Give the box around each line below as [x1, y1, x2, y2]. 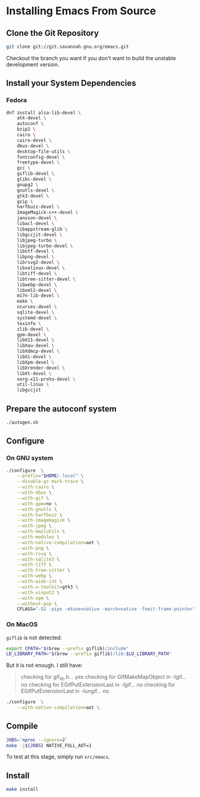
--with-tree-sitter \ [17, 567, 70, 574]
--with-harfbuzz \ [17, 512, 62, 518]
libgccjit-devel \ [17, 232, 62, 238]
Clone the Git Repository [6, 28, 99, 38]
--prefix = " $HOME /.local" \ [17, 473, 84, 479]
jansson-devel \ [17, 215, 58, 221]
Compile [6, 721, 38, 731]
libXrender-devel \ [17, 365, 65, 371]
